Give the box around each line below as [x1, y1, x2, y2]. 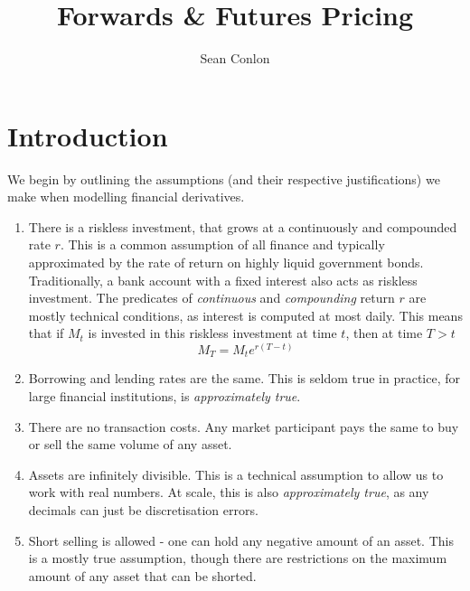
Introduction [7, 117, 168, 154]
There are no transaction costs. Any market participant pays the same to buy [28, 417, 459, 436]
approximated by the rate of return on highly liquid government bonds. [28, 253, 424, 272]
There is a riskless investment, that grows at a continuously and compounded [28, 217, 457, 236]
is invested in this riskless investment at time [88, 324, 337, 342]
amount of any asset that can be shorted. [28, 566, 257, 585]
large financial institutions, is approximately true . [28, 387, 301, 406]
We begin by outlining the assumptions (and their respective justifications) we [7, 169, 440, 188]
